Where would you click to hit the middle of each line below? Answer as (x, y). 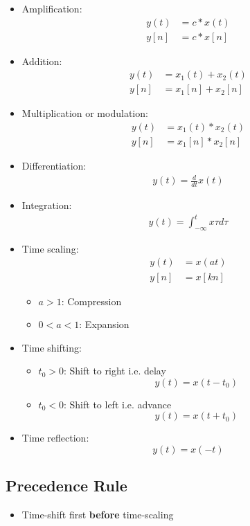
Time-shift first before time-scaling (98, 515)
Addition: (42, 61)
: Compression (91, 301)
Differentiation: (54, 165)
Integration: (47, 205)
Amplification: (52, 8)
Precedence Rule (66, 486)
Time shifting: (52, 347)
